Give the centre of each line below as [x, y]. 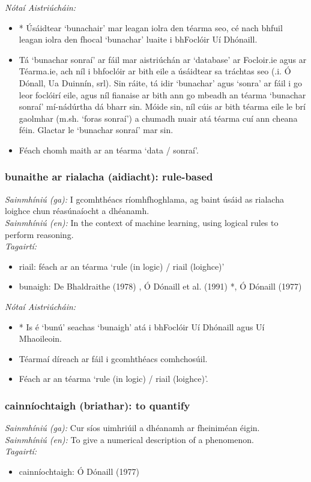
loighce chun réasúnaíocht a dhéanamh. [77, 211]
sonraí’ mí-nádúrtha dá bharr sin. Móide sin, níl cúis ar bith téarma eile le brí [162, 106]
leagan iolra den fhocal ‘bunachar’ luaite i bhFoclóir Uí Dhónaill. [138, 39]
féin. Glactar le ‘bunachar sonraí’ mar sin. [96, 130]
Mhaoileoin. [40, 338]
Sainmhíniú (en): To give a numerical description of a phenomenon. [129, 439]
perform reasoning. [39, 234]
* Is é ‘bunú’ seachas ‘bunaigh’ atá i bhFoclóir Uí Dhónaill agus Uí [142, 326]
